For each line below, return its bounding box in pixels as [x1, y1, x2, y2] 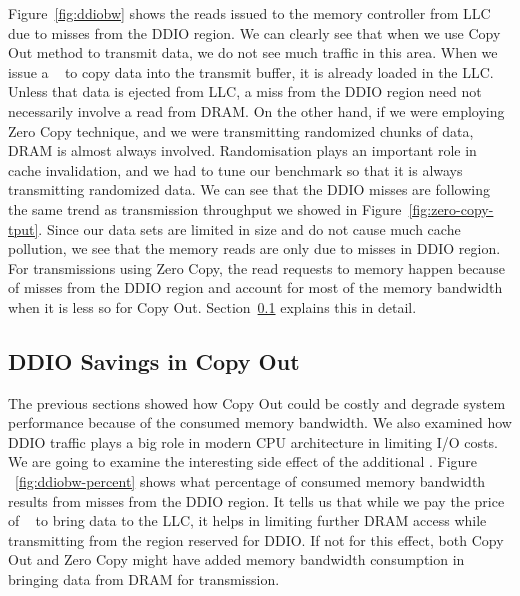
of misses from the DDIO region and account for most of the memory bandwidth [8, 277, 503, 298]
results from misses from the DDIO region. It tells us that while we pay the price [8, 490, 505, 511]
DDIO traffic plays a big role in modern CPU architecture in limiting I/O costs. [8, 431, 498, 452]
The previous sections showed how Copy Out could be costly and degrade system [8, 392, 506, 413]
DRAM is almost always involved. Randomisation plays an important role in [8, 140, 477, 161]
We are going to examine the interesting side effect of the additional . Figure [8, 451, 478, 472]
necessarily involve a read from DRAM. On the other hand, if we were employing [8, 100, 505, 121]
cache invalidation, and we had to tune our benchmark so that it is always [8, 159, 463, 180]
